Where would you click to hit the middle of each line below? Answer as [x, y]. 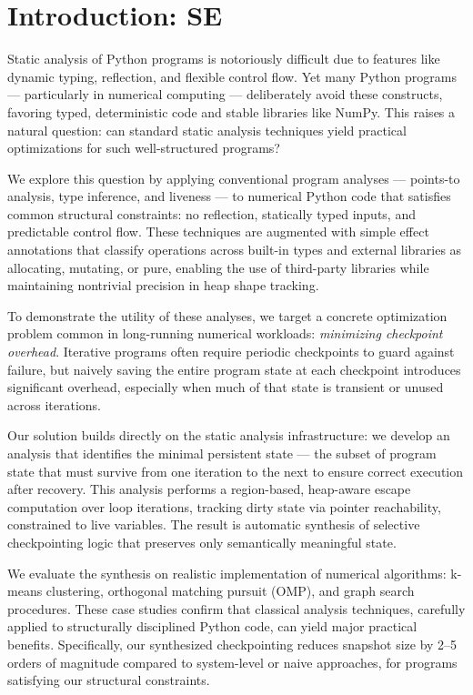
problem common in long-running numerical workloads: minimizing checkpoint [225, 333]
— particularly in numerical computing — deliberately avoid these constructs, [225, 94]
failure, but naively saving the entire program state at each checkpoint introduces [234, 369]
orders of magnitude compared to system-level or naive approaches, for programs [232, 662]
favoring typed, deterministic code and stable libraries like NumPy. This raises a [231, 111]
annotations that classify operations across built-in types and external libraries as [235, 250]
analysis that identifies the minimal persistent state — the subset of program [222, 453]
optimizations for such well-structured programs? [144, 148]
